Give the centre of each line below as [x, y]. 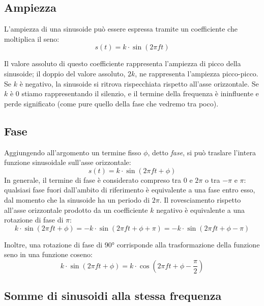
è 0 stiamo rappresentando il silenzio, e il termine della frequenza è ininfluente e [134, 93]
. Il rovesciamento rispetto [200, 199]
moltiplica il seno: [32, 38]
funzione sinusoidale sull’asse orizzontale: [68, 162]
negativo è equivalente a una [201, 210]
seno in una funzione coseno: [48, 254]
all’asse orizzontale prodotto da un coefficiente [76, 210]
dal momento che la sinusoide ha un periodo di [77, 199]
